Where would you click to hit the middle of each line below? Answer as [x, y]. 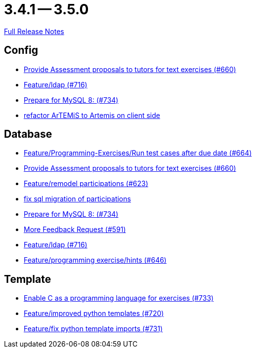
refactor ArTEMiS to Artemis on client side [92, 115]
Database [28, 134]
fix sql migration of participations [77, 199]
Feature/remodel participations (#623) [86, 184]
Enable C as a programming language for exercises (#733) [119, 298]
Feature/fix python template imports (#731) [93, 329]
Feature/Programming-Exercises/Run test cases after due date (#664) [138, 153]
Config [21, 50]
